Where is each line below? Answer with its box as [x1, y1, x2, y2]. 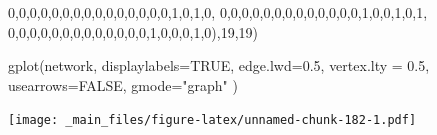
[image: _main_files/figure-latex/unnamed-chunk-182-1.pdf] [8, 113, 417, 128]
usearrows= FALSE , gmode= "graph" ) [8, 74, 238, 95]
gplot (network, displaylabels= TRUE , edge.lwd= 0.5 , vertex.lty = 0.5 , [8, 55, 430, 76]
